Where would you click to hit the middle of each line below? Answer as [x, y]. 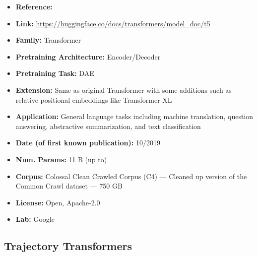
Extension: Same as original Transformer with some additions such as [124, 90]
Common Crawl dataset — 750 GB [69, 186]
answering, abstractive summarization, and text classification [108, 126]
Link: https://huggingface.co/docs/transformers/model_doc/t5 [113, 23]
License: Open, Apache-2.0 [58, 202]
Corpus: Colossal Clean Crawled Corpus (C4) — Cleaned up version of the [131, 176]
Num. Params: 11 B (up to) [61, 159]
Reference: [34, 6]
